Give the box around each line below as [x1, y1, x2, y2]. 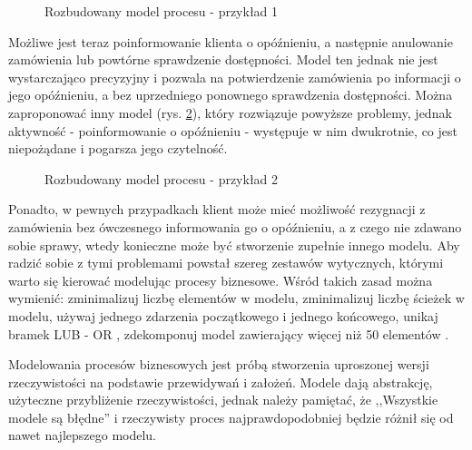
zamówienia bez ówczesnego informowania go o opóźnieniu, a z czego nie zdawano [8, 217, 462, 236]
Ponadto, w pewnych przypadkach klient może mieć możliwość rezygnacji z [8, 200, 426, 219]
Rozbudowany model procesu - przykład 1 [44, 2, 279, 20]
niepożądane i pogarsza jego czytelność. [8, 139, 228, 158]
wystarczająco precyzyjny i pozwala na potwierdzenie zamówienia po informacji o [8, 67, 461, 86]
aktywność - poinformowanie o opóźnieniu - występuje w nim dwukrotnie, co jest [8, 121, 457, 140]
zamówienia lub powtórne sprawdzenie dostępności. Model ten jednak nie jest [8, 50, 438, 69]
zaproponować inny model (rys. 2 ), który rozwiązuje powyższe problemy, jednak [8, 103, 452, 122]
